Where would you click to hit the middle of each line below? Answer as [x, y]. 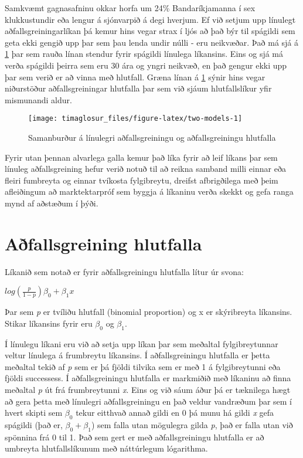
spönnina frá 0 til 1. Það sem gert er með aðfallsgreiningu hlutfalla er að [135, 437]
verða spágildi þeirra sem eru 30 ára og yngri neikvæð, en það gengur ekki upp [146, 65]
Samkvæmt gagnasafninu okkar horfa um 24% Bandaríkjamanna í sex [130, 8]
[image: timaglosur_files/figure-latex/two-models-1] [135, 119]
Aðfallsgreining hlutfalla [103, 243]
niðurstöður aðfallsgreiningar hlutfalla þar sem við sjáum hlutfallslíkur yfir [138, 88]
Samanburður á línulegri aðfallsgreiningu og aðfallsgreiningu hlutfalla [152, 137]
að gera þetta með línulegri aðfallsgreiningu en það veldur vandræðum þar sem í [149, 401]
